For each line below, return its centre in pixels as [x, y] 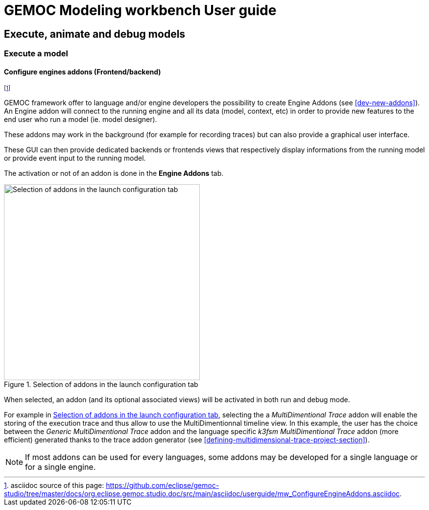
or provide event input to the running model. [75, 158]
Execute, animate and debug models [95, 34]
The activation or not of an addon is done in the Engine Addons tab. [114, 173]
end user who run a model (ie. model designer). [81, 120]
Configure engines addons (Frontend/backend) [83, 72]
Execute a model [36, 54]
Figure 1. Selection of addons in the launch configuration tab [101, 385]
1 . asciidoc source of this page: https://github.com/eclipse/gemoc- [112, 486]
